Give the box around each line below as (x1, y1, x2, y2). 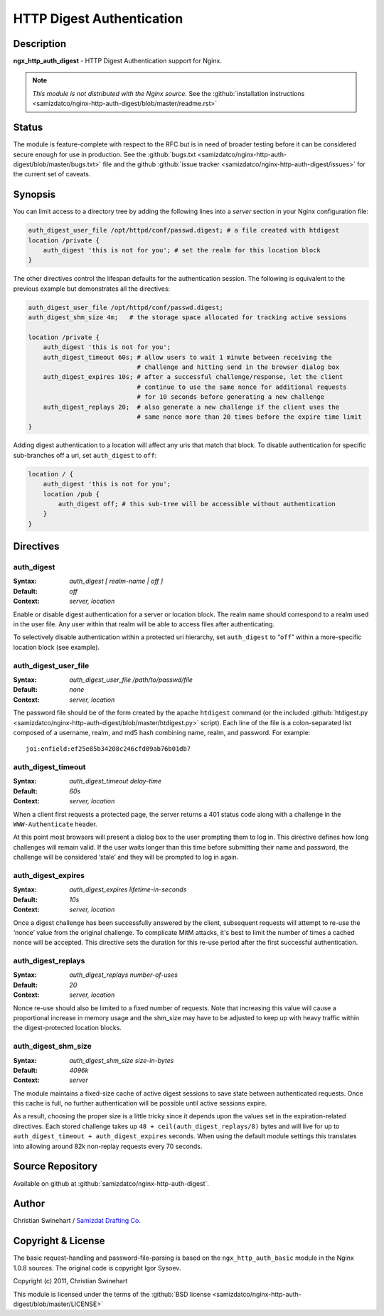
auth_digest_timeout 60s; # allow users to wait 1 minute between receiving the (43, 353, 332, 361)
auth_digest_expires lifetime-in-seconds (69, 885, 187, 894)
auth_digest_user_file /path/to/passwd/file (69, 675, 193, 684)
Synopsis (13, 188, 56, 200)
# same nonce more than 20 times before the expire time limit (137, 413, 362, 421)
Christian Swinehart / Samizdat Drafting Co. (13, 1216, 142, 1225)
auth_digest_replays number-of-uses (69, 970, 178, 979)
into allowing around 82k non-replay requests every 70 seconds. (13, 1142, 203, 1150)
